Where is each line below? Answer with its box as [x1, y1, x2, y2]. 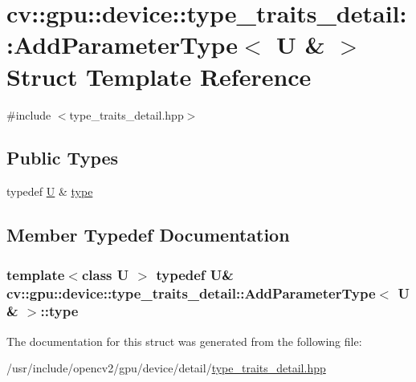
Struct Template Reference [6, 59, 312, 92]
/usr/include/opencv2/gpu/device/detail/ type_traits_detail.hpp [6, 360, 326, 376]
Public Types [6, 145, 119, 170]
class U [81, 264, 129, 284]
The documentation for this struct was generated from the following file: [6, 332, 362, 349]
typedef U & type [6, 183, 93, 200]
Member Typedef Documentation [6, 222, 290, 247]
